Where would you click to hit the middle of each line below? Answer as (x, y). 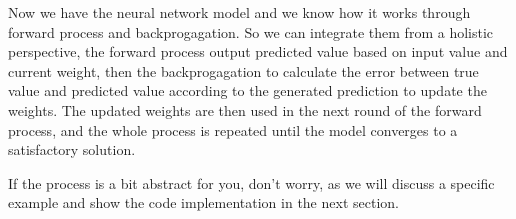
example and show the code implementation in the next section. (203, 202)
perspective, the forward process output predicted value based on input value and (258, 51)
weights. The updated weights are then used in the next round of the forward (245, 109)
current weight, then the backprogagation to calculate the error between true (243, 70)
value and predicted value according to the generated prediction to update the (247, 90)
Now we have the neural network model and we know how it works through (239, 12)
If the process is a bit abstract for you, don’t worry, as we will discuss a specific (251, 182)
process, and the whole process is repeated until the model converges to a (233, 129)
